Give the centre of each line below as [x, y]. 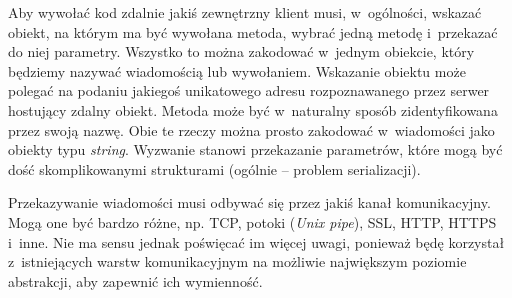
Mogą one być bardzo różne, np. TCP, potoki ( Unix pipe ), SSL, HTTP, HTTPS [252, 221]
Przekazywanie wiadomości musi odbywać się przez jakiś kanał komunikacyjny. [249, 202]
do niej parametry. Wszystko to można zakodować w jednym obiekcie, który [241, 51]
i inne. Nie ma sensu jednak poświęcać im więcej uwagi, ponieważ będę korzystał [256, 241]
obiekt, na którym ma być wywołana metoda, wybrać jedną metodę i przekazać [253, 31]
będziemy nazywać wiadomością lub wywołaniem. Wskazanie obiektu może [237, 70]
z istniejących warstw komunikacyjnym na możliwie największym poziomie [237, 261]
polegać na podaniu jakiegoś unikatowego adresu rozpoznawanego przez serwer [249, 90]
